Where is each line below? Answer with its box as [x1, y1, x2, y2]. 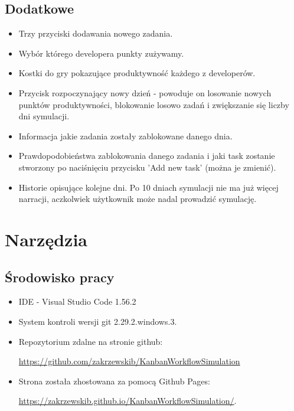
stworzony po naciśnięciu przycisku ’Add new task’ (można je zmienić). [18, 161, 276, 173]
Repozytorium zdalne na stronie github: [18, 335, 163, 347]
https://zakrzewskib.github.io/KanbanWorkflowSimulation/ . [18, 394, 237, 407]
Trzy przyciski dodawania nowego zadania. [18, 27, 173, 40]
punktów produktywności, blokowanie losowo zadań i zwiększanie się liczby [18, 98, 289, 110]
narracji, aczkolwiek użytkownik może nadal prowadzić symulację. [18, 193, 257, 205]
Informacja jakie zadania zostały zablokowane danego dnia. [18, 129, 233, 142]
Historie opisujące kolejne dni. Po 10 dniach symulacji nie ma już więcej [18, 181, 279, 193]
